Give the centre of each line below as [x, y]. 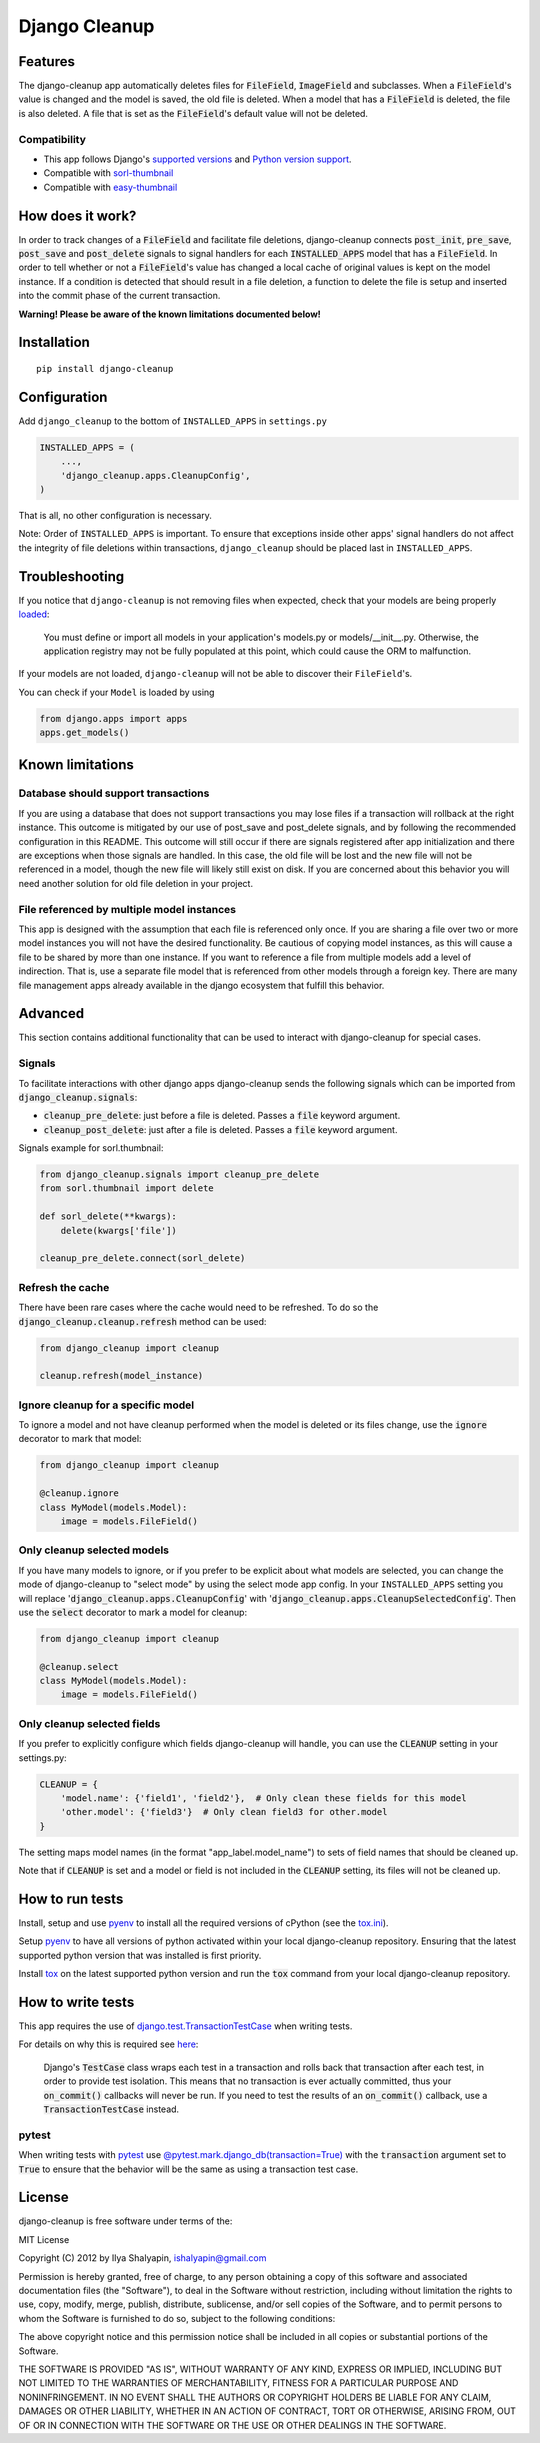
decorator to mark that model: [80, 1439]
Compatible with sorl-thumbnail [108, 173]
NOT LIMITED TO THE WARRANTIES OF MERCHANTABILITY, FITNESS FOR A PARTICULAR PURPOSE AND [238, 2383]
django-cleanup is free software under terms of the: [125, 2221]
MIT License [44, 2239]
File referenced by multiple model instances [127, 909]
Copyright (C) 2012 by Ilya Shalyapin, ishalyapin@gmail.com [142, 2258]
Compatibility [52, 139]
